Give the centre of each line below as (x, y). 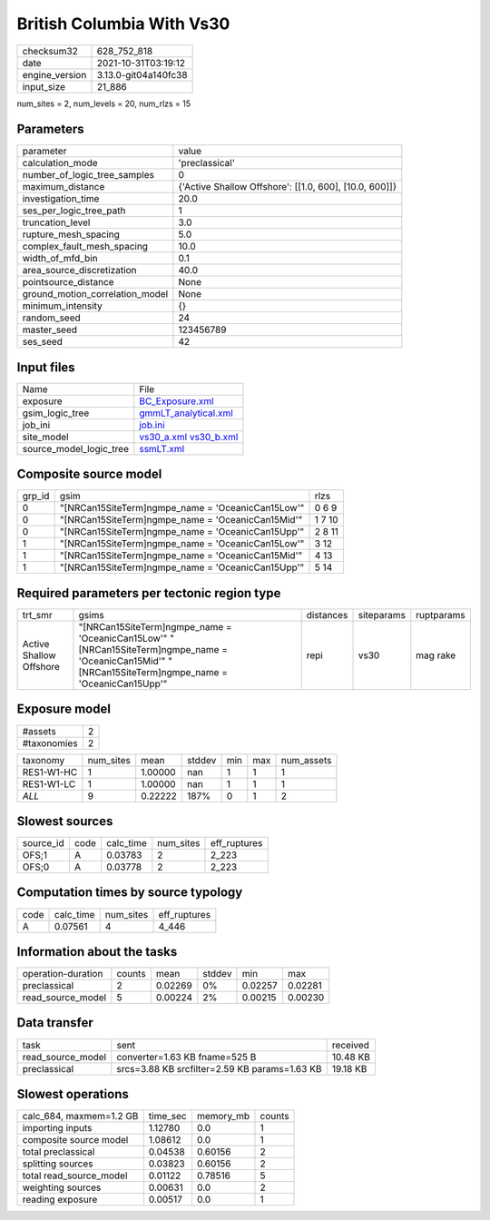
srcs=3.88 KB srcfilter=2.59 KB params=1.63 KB (219, 1068)
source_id (43, 843)
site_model (45, 437)
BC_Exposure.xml (176, 401)
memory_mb (223, 1117)
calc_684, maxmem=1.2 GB (80, 1117)
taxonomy (44, 760)
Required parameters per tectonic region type (149, 593)
